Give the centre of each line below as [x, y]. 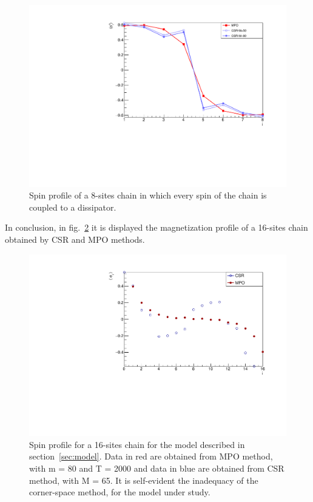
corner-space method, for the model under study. [120, 492]
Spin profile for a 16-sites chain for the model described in [137, 444]
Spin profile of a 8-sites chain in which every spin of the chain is [148, 195]
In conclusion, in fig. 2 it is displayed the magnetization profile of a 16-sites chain [156, 227]
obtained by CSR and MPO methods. [75, 239]
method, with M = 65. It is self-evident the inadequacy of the [144, 480]
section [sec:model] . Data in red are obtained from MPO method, [151, 456]
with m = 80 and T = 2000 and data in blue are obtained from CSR [157, 468]
